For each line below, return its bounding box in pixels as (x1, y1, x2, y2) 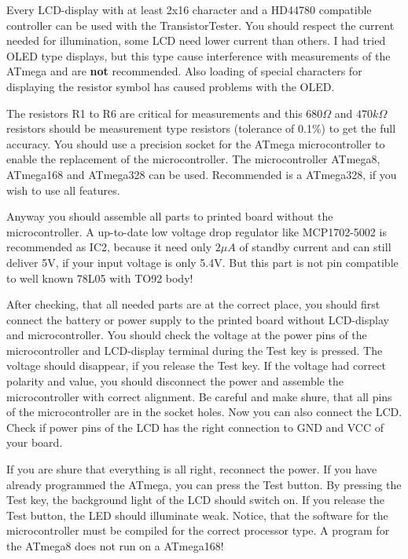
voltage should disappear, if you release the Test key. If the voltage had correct (6, 357, 387, 374)
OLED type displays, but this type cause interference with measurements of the (6, 47, 391, 64)
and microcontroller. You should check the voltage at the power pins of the (6, 327, 367, 343)
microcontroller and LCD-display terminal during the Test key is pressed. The (6, 342, 383, 358)
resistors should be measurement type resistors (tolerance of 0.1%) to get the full (6, 120, 396, 137)
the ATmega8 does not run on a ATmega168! (6, 538, 224, 554)
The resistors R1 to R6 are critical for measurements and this (6, 104, 303, 121)
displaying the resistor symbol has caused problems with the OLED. (6, 78, 335, 94)
